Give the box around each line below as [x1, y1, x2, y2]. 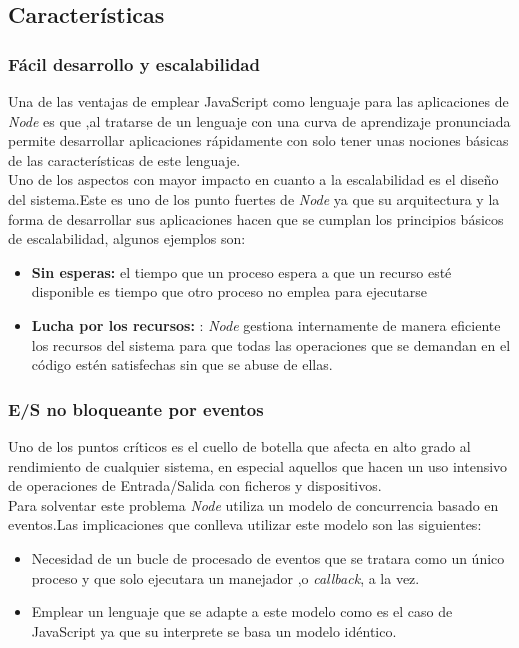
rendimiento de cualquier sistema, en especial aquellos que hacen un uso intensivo [8, 455, 508, 476]
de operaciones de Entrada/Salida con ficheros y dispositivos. [8, 475, 382, 496]
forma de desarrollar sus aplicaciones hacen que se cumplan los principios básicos [8, 208, 504, 229]
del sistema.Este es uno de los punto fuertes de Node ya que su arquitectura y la [8, 188, 500, 209]
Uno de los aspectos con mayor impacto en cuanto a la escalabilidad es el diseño [8, 169, 499, 190]
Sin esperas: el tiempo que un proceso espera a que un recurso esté [31, 261, 452, 282]
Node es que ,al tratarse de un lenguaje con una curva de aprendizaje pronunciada [8, 110, 511, 131]
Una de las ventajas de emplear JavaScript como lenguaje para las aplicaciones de [8, 91, 509, 111]
